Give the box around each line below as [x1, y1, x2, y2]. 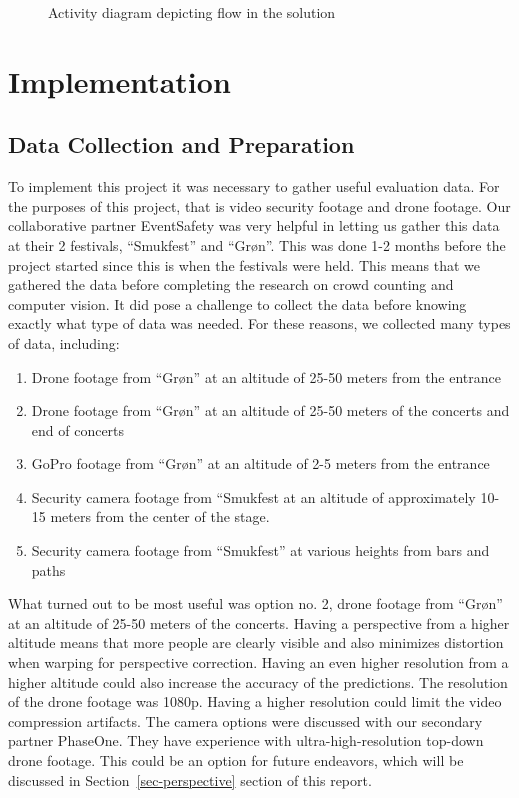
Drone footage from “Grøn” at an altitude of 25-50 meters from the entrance [31, 366, 501, 387]
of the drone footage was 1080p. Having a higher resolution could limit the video [8, 691, 502, 712]
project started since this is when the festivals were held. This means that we [8, 254, 480, 275]
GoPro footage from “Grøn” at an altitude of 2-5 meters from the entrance [31, 453, 490, 474]
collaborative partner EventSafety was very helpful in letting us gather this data [8, 215, 500, 236]
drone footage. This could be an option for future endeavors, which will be [8, 750, 464, 771]
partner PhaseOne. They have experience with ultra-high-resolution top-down [8, 730, 484, 751]
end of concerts [31, 419, 125, 440]
